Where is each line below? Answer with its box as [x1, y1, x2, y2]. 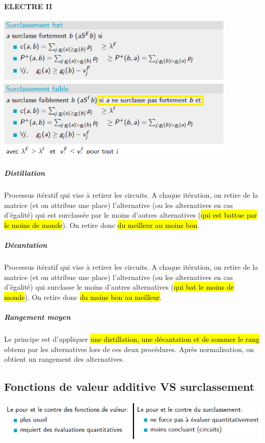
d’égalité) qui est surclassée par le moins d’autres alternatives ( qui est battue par [4, 209, 257, 220]
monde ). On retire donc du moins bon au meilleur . [4, 291, 162, 302]
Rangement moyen [4, 312, 71, 322]
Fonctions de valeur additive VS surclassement [4, 379, 255, 394]
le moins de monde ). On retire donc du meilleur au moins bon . [4, 219, 200, 230]
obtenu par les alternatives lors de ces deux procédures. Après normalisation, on [4, 343, 254, 354]
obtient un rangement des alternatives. [4, 354, 124, 364]
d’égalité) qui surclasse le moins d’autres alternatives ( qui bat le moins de [4, 282, 234, 292]
